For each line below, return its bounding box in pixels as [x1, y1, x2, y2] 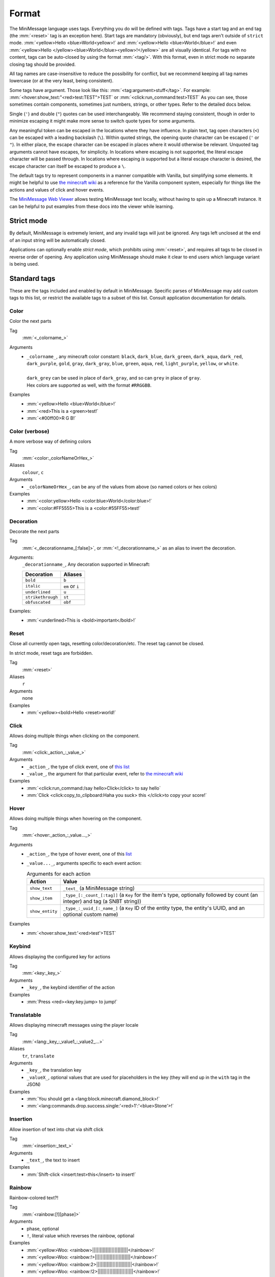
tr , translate [22, 1053, 54, 1059]
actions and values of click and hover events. [9, 186, 104, 193]
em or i [63, 582, 79, 589]
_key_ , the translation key [26, 1067, 81, 1073]
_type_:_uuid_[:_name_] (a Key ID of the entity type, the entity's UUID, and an [63, 905, 245, 912]
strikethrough [25, 594, 58, 600]
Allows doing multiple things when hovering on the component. [9, 815, 142, 822]
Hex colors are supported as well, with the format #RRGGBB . [26, 382, 152, 388]
